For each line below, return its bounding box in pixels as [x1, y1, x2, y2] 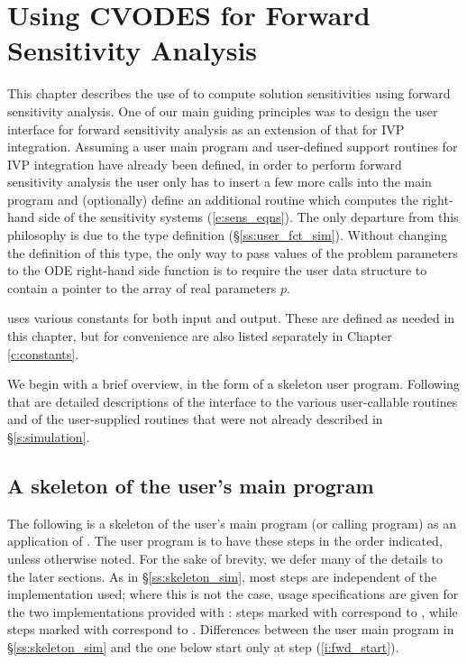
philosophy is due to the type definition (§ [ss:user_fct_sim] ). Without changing [7, 226, 448, 244]
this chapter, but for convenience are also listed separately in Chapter [7, 327, 392, 345]
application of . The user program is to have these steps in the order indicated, [7, 531, 443, 550]
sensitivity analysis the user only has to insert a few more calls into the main [7, 172, 432, 191]
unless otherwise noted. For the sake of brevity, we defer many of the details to [7, 548, 443, 567]
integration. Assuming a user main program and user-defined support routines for [7, 137, 458, 156]
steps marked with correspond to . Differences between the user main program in [7, 620, 454, 639]
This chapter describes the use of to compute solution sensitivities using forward [7, 84, 451, 103]
